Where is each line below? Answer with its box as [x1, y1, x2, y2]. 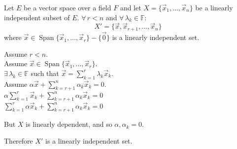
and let [120, 2, 141, 12]
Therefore [4, 136, 33, 146]
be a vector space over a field [24, 2, 111, 12]
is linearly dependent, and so [26, 119, 112, 129]
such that [31, 68, 59, 78]
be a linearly [195, 2, 233, 12]
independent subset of [4, 12, 70, 22]
